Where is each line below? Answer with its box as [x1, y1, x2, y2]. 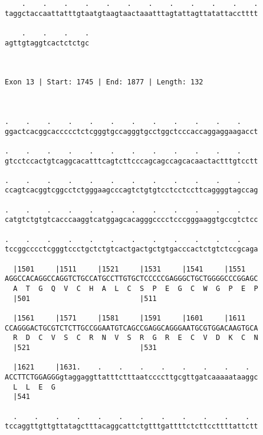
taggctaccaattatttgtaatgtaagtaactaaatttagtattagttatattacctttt [5, 9, 258, 18]
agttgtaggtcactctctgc [5, 38, 90, 47]
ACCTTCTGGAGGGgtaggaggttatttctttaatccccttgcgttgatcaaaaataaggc [5, 372, 258, 381]
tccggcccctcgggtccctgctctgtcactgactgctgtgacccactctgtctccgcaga [5, 245, 258, 254]
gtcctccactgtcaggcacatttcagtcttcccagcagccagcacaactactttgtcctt [5, 156, 258, 165]
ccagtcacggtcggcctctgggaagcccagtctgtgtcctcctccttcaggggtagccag [5, 186, 258, 195]
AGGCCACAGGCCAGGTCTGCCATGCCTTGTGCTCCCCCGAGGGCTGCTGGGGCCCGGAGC [5, 274, 258, 283]
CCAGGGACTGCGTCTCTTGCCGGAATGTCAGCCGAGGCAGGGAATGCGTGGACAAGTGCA [5, 323, 258, 332]
